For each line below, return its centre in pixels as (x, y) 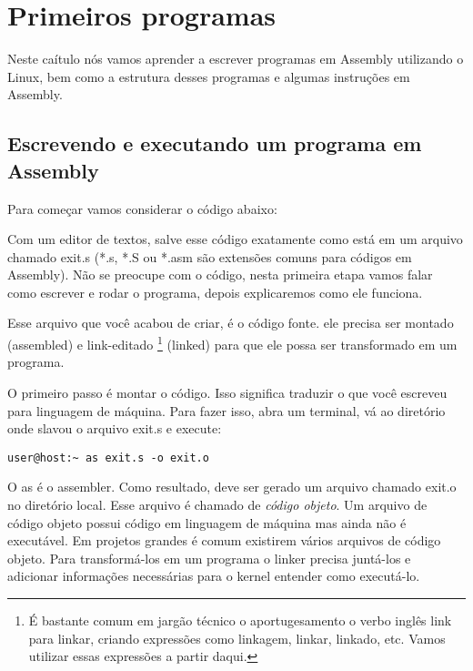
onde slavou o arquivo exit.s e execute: (115, 428)
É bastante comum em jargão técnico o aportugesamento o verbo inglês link (240, 620)
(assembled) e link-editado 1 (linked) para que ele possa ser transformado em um (232, 343)
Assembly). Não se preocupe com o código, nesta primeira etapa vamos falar (220, 274)
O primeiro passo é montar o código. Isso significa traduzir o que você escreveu (227, 392)
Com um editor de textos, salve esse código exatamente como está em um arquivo (235, 239)
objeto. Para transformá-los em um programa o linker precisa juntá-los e (209, 558)
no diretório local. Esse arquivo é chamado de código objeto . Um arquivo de (217, 504)
